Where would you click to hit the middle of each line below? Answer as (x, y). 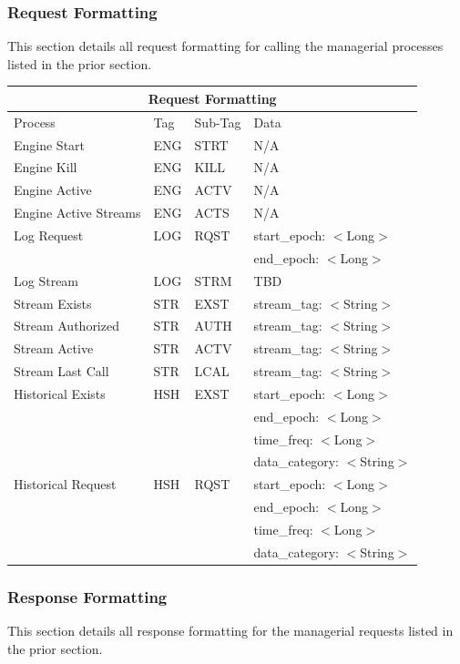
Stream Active (54, 348)
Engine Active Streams (77, 213)
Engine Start (50, 144)
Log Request (49, 235)
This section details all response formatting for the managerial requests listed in (230, 631)
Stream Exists (53, 303)
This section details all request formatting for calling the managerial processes (225, 46)
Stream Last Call (61, 371)
